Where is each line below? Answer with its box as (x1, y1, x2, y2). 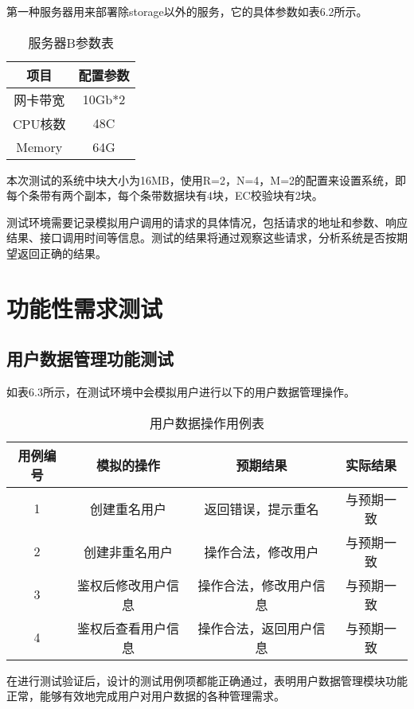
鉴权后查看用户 (76, 618, 166, 637)
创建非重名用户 (83, 542, 173, 561)
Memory (16, 137, 63, 156)
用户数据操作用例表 (149, 413, 264, 432)
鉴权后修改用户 (76, 575, 166, 594)
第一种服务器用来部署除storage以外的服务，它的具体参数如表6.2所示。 (6, 3, 368, 19)
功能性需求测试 (6, 291, 163, 324)
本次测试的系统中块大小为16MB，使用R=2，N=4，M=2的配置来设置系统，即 (6, 171, 407, 188)
